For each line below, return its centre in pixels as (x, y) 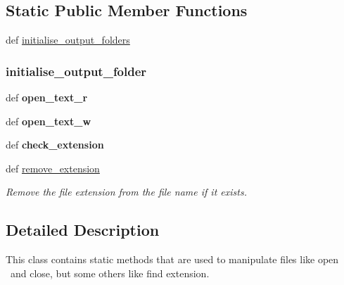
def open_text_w (49, 121)
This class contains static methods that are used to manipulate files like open (172, 259)
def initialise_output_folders (68, 40)
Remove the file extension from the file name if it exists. (126, 192)
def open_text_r (47, 97)
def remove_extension (53, 168)
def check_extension (55, 145)
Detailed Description (83, 230)
